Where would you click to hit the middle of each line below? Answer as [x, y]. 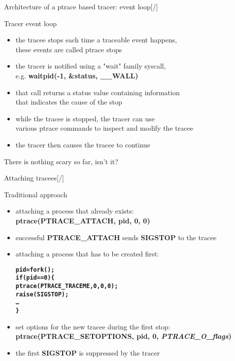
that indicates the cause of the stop [69, 102]
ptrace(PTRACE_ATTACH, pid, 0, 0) [83, 220]
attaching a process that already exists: [75, 211]
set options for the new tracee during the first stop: [93, 326]
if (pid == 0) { [35, 278]
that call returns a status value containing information [98, 92]
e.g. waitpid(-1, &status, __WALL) [77, 75]
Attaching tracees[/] [34, 178]
